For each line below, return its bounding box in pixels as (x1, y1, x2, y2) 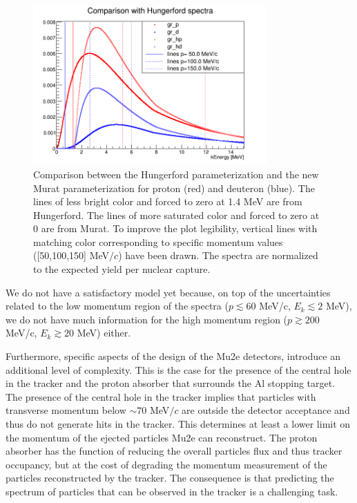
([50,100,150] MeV (33, 248, 110, 263)
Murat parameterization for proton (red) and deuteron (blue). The (33, 180, 315, 195)
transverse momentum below (6, 403, 126, 417)
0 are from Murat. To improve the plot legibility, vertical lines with (33, 221, 318, 236)
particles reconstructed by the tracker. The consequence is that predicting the (6, 471, 334, 485)
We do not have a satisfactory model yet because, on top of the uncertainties (6, 285, 331, 299)
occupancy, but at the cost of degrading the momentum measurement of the (6, 457, 327, 471)
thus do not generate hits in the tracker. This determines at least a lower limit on (6, 417, 351, 431)
